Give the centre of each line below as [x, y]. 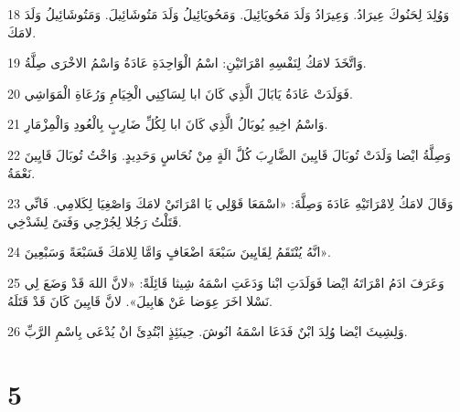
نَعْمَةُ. [21, 172]
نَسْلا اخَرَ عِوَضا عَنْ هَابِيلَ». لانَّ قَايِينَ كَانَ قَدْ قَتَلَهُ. [140, 300]
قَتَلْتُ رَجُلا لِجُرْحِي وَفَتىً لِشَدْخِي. [95, 221]
